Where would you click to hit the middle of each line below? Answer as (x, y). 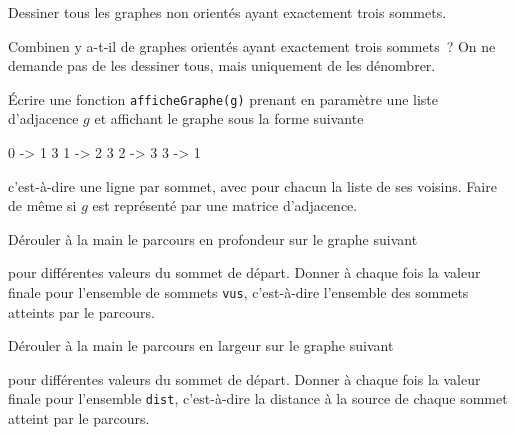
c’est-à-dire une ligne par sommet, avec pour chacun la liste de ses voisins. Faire (252, 185)
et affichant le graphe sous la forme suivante (229, 118)
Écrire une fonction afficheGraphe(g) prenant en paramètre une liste (223, 98)
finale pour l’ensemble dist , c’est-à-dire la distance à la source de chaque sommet (258, 398)
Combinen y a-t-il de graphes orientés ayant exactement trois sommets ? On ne (252, 45)
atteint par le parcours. (79, 418)
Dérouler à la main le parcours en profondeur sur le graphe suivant (213, 238)
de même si (42, 205)
